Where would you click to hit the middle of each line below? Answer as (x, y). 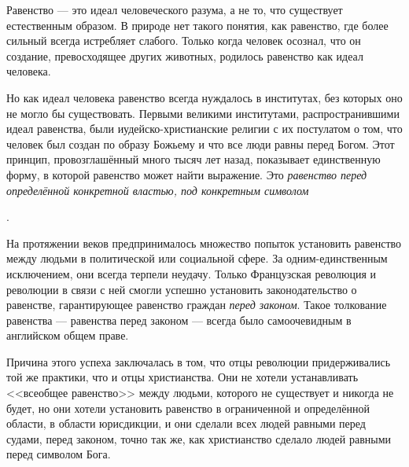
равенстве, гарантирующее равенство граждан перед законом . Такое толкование (197, 305)
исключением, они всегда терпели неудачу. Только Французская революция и (192, 273)
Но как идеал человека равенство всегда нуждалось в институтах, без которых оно (204, 97)
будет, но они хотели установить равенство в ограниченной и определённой (188, 408)
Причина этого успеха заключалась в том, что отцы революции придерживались (199, 361)
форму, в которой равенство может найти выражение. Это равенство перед (187, 174)
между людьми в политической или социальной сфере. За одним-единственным (197, 258)
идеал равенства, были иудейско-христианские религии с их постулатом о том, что (204, 129)
